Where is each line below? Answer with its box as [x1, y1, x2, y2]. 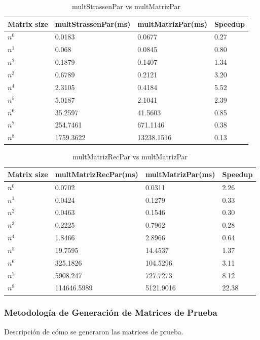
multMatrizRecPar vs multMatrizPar [72, 151, 188, 162]
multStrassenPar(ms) [55, 18, 131, 29]
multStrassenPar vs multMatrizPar [71, 1, 180, 11]
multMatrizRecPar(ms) [55, 168, 138, 179]
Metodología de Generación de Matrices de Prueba [4, 306, 217, 319]
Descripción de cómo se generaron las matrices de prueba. [4, 326, 183, 336]
